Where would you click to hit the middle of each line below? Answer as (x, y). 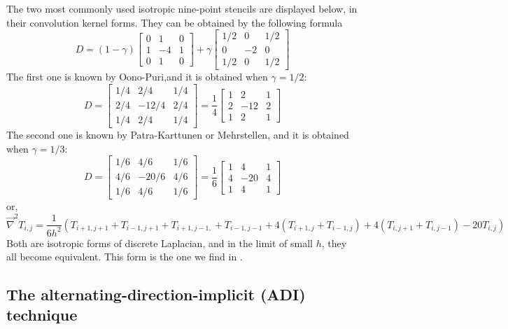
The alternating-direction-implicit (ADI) (156, 294)
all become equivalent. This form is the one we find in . (125, 257)
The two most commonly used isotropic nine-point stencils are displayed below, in (182, 8)
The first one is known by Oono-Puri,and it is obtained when (137, 77)
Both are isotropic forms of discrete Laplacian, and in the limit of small (160, 243)
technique (42, 315)
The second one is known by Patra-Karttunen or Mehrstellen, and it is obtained (178, 134)
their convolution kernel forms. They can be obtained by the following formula (175, 22)
